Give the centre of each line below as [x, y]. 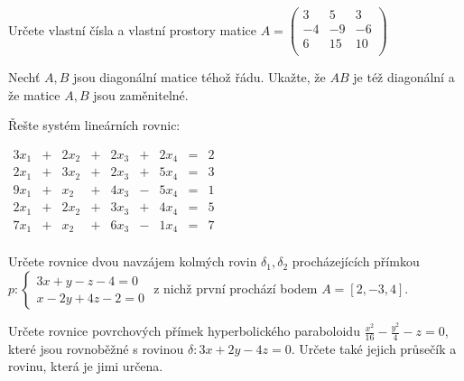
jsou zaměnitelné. [141, 94]
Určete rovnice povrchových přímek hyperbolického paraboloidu [184, 331]
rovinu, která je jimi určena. [86, 366]
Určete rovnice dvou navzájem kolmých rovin [133, 261]
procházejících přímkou [356, 261]
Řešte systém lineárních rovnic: [94, 125]
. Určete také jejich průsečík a [374, 348]
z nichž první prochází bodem [236, 288]
